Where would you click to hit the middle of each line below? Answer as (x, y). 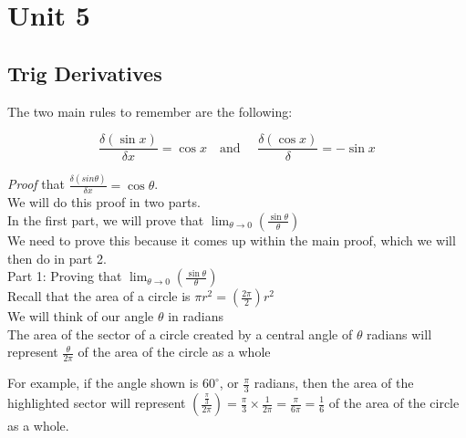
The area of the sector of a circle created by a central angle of (180, 334)
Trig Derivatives (85, 73)
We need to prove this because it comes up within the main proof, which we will (232, 240)
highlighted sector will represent (97, 402)
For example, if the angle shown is (103, 383)
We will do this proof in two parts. (104, 202)
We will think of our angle (81, 316)
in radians (196, 316)
